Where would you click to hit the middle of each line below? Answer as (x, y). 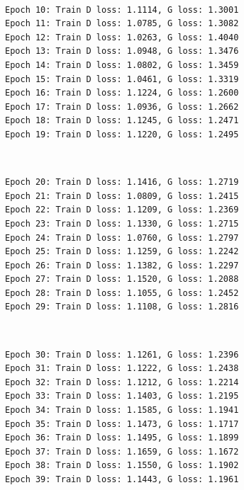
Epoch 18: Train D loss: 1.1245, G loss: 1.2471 (122, 121)
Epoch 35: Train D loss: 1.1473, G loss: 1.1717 (122, 424)
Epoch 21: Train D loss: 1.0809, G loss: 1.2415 (122, 196)
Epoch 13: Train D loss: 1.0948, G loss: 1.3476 (122, 51)
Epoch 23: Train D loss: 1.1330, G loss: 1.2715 (122, 223)
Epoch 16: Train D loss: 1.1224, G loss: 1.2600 (122, 93)
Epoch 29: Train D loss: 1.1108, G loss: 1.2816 (122, 307)
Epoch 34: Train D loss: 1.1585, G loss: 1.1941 (122, 410)
